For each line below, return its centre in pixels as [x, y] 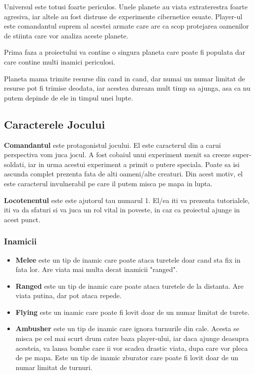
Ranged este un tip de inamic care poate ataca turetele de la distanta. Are [129, 286]
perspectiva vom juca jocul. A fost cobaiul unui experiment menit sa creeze [117, 154]
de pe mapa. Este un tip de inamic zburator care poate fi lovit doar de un [127, 357]
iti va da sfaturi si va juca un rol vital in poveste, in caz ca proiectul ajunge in [122, 210]
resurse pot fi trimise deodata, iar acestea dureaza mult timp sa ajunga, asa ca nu [127, 88]
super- [242, 154]
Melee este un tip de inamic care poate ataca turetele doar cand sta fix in [128, 259]
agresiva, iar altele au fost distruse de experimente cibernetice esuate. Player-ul [123, 16]
